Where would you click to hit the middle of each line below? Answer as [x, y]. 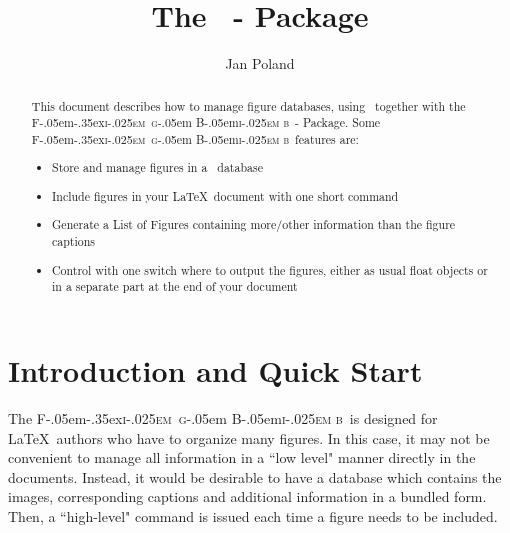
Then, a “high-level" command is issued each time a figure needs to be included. [253, 515]
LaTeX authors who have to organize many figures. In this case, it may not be [249, 437]
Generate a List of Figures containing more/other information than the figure [254, 224]
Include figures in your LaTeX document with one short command [225, 195]
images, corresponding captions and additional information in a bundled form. [247, 496]
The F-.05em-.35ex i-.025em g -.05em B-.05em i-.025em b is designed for [223, 417]
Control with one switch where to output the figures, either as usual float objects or [270, 269]
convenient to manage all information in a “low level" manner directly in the [242, 457]
